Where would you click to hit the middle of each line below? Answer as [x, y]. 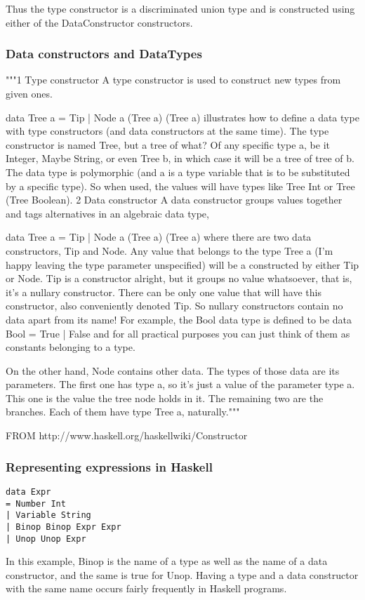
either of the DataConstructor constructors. [99, 22]
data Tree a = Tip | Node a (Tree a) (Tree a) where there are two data [159, 237]
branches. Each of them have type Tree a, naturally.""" [123, 412]
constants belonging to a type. [71, 347]
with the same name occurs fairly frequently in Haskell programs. [146, 588]
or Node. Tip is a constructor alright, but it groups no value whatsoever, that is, [179, 278]
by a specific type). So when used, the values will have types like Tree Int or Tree [180, 186]
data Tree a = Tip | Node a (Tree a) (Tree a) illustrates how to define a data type [182, 117]
